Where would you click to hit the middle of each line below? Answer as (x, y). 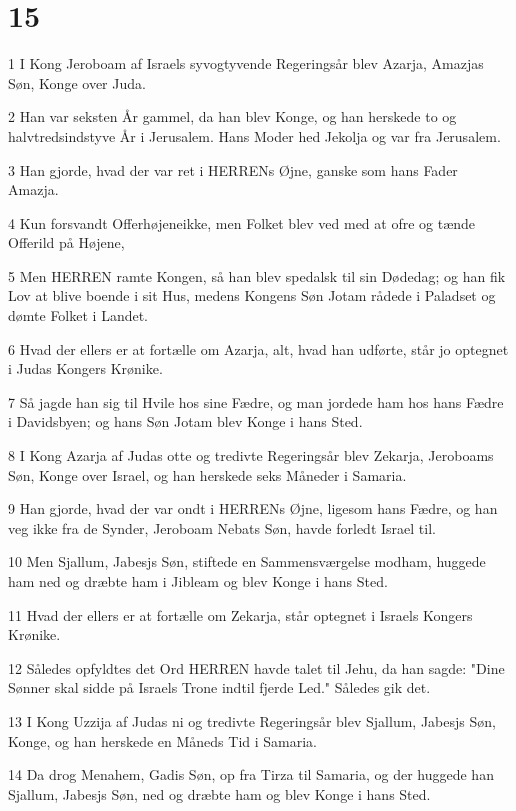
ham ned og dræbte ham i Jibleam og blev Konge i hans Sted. (198, 581)
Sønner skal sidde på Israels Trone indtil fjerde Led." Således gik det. (219, 687)
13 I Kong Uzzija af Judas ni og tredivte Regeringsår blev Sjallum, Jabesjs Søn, (252, 720)
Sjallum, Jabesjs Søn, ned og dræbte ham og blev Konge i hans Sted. (219, 793)
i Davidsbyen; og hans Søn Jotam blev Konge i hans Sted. (185, 421)
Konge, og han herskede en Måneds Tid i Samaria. (163, 740)
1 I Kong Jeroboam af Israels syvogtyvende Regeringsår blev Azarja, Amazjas (246, 63)
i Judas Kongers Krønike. (85, 368)
